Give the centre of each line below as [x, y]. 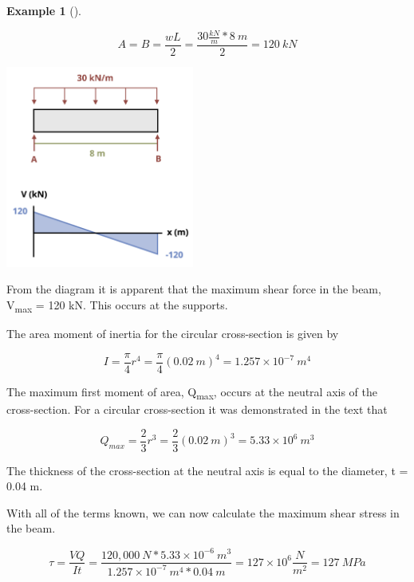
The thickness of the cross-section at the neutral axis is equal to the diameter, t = [207, 470]
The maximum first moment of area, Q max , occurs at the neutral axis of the [192, 392]
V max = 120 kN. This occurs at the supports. [117, 306]
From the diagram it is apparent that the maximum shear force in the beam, [194, 289]
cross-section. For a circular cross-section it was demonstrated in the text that [197, 409]
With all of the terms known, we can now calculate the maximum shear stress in [203, 512]
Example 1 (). [44, 10]
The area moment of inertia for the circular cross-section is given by [173, 334]
